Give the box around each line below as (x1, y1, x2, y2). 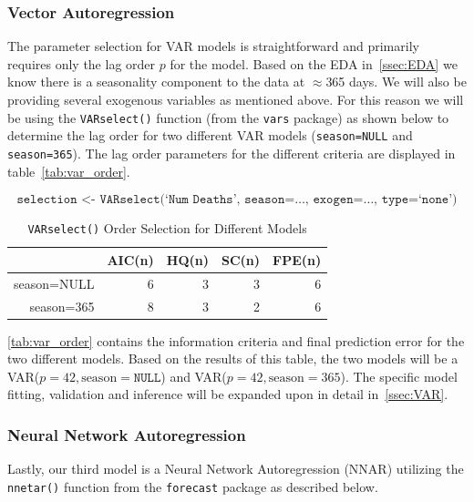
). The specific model (340, 366, 458, 385)
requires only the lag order (7, 54, 156, 73)
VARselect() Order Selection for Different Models (27, 219, 307, 238)
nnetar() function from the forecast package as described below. (7, 476, 378, 496)
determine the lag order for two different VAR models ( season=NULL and (7, 126, 413, 145)
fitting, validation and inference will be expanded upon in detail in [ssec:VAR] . (7, 384, 448, 404)
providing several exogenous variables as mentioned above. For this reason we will (7, 90, 464, 108)
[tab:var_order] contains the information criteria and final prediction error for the (7, 331, 465, 350)
